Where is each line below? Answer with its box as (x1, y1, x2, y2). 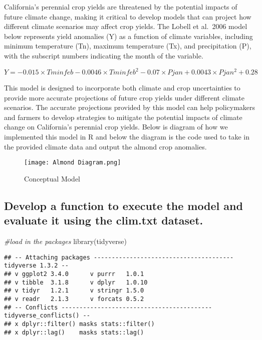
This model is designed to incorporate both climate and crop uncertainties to (4, 82, 240, 93)
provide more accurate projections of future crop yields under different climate (4, 92, 244, 102)
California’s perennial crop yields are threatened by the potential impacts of (4, 1, 237, 11)
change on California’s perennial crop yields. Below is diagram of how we (4, 121, 228, 132)
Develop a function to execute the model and (4, 197, 243, 213)
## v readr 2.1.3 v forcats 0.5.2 (4, 295, 144, 302)
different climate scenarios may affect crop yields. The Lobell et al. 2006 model (4, 21, 247, 31)
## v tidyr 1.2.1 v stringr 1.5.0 (4, 287, 144, 294)
